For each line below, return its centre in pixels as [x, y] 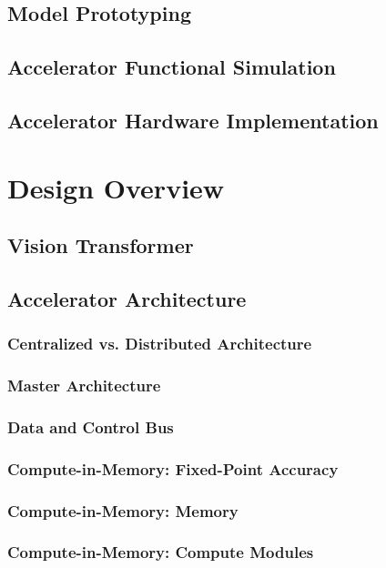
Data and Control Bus [91, 426]
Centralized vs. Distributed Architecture [160, 344]
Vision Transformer [101, 245]
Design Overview [116, 187]
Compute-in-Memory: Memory [123, 510]
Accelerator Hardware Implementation [193, 120]
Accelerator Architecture [127, 298]
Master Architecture [84, 385]
